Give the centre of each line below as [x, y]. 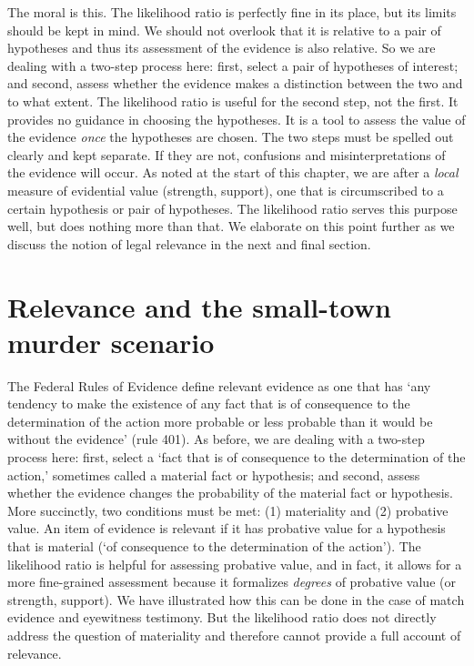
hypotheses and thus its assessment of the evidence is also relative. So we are [222, 48]
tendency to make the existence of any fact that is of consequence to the [209, 404]
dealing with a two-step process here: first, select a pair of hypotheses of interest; [233, 65]
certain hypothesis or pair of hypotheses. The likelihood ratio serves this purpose [232, 208]
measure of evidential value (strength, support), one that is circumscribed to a [226, 190]
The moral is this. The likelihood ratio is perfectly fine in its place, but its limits [232, 12]
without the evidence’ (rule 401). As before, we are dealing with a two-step [216, 439]
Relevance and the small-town [199, 306]
